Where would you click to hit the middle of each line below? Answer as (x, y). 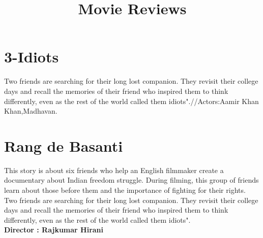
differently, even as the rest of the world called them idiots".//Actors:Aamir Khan (131, 101)
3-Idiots (32, 57)
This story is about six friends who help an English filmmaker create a (114, 170)
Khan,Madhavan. (31, 111)
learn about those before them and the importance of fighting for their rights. (125, 190)
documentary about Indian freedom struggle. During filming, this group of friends (131, 180)
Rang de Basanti (64, 145)
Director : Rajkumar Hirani (54, 230)
